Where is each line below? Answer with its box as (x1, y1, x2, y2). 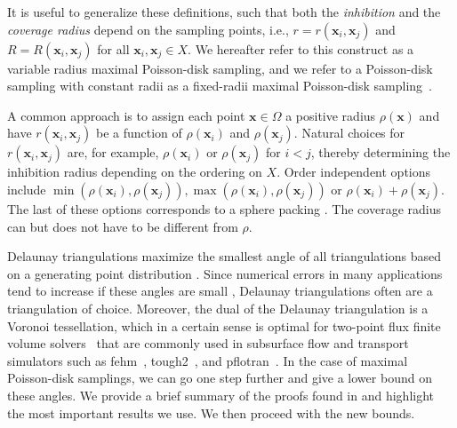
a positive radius (285, 106, 376, 124)
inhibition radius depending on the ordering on (7, 162, 262, 181)
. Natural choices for (293, 123, 405, 142)
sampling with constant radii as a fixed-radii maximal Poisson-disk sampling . (7, 76, 433, 95)
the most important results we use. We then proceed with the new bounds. (7, 403, 415, 422)
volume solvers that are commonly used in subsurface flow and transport (7, 334, 409, 353)
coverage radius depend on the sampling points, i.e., (7, 20, 289, 38)
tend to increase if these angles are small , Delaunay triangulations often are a (7, 281, 433, 300)
